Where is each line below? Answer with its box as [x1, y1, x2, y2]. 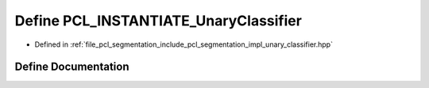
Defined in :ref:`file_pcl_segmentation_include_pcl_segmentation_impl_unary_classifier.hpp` [34, 40, 334, 49]
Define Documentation [14, 60, 129, 74]
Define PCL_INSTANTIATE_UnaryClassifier [14, 12, 302, 29]
